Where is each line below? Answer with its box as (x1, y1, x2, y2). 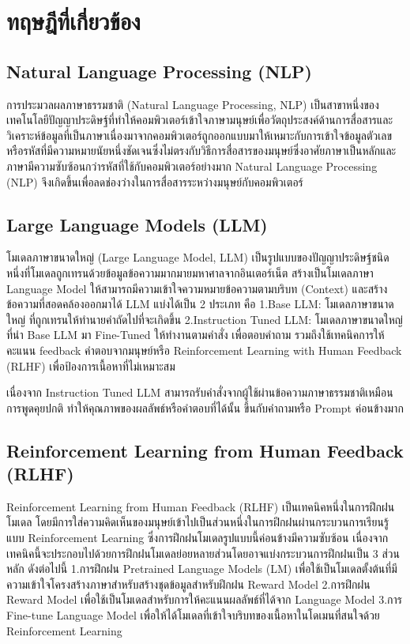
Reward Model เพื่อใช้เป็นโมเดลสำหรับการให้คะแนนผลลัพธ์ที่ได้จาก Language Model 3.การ (6, 591, 402, 608)
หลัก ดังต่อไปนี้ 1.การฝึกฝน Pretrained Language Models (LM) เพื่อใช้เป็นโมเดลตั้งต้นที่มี (6, 560, 397, 577)
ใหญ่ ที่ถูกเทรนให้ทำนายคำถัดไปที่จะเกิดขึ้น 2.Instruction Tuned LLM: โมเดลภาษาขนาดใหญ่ (6, 311, 403, 327)
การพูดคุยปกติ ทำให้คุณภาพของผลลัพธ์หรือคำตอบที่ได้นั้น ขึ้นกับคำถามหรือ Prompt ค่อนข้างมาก (6, 399, 404, 416)
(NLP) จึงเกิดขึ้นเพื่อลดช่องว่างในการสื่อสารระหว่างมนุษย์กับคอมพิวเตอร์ (6, 173, 303, 190)
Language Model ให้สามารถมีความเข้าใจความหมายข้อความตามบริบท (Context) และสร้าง (6, 280, 388, 296)
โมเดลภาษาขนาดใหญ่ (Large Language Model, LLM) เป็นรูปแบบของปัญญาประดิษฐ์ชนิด (6, 249, 389, 266)
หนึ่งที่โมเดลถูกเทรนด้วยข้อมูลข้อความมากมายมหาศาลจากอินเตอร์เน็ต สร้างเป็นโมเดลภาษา (6, 264, 374, 281)
